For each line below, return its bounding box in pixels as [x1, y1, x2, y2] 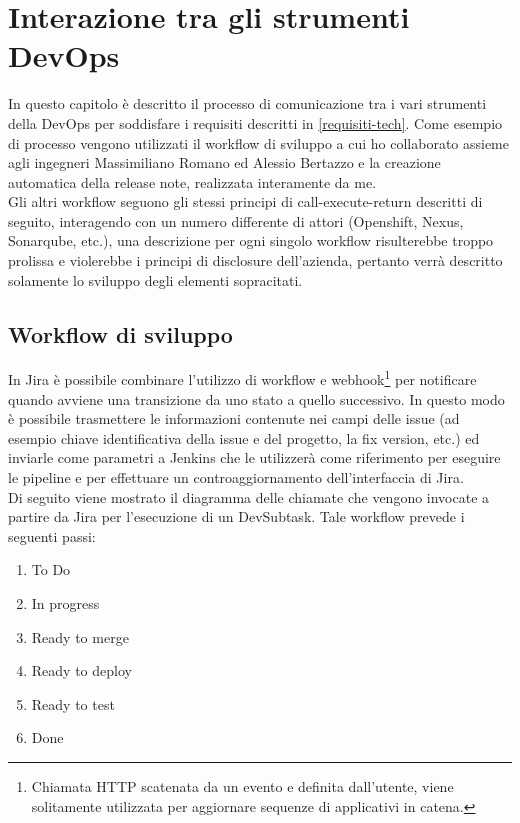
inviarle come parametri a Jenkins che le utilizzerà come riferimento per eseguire [8, 447, 501, 468]
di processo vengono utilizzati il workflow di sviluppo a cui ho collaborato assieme [8, 132, 510, 153]
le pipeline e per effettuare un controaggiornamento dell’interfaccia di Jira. [8, 467, 464, 488]
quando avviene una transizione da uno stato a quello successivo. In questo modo [8, 388, 505, 409]
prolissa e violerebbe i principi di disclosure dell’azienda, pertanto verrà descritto [8, 250, 503, 271]
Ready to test [31, 693, 115, 714]
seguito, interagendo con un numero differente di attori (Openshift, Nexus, [8, 210, 464, 231]
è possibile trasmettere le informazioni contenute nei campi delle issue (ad [8, 408, 460, 429]
